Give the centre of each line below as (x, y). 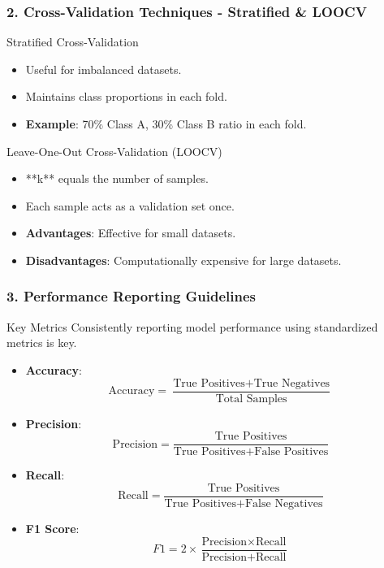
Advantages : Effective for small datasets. (131, 233)
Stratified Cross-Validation (73, 42)
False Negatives (284, 503)
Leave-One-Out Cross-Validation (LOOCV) (114, 151)
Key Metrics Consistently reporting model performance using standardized (192, 326)
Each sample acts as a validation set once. (130, 205)
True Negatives (292, 383)
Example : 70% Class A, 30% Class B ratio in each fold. (166, 124)
